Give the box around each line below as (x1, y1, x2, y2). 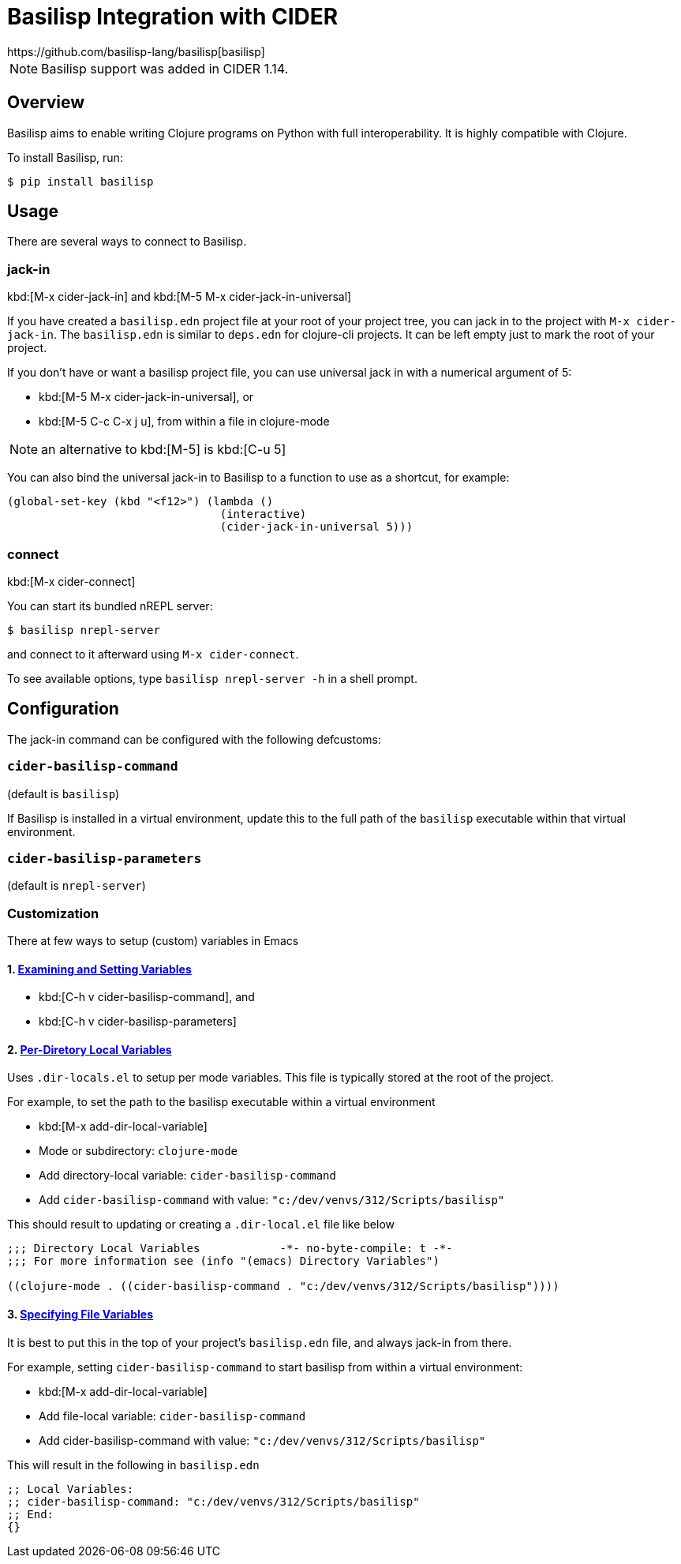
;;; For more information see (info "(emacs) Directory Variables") (7, 1255, 440, 1268)
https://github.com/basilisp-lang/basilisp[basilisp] (7, 44, 265, 58)
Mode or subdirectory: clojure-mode (39, 1144, 238, 1158)
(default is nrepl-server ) (7, 879, 146, 893)
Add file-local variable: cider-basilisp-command (39, 1408, 306, 1423)
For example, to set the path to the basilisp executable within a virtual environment (7, 1095, 436, 1109)
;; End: (7, 1507, 54, 1521)
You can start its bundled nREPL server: (7, 598, 213, 613)
